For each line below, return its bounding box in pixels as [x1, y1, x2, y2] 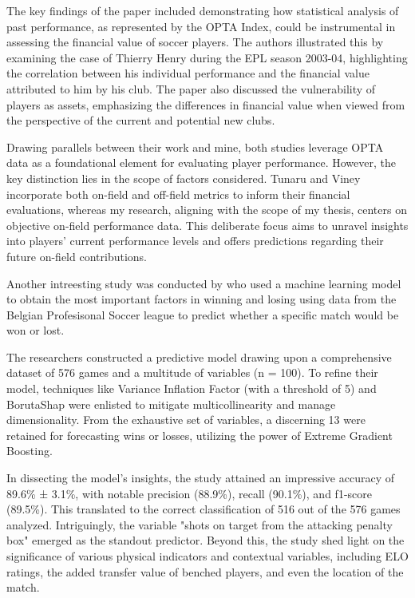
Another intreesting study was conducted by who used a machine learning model [6, 275, 401, 291]
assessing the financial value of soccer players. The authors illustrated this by [6, 34, 384, 50]
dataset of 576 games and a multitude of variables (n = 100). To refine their [6, 364, 378, 381]
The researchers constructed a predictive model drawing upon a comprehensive [6, 348, 392, 365]
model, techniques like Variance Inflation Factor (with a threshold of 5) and [6, 380, 377, 397]
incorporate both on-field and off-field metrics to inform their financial [6, 185, 350, 202]
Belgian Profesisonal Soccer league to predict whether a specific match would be [6, 306, 399, 323]
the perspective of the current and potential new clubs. [6, 112, 275, 129]
